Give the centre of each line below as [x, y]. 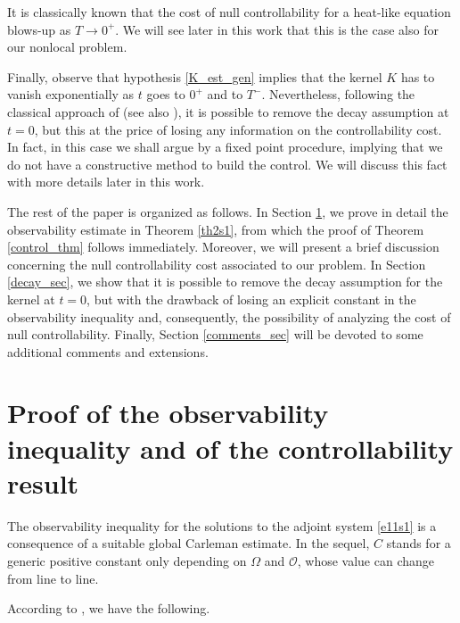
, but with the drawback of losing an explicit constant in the [251, 299]
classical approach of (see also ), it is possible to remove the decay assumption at [228, 111]
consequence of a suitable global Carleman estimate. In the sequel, [189, 543]
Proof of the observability [168, 413]
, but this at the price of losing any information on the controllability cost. [238, 129]
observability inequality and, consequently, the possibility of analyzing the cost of [229, 316]
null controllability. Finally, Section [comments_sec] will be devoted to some [215, 334]
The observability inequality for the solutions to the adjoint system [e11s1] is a [222, 525]
